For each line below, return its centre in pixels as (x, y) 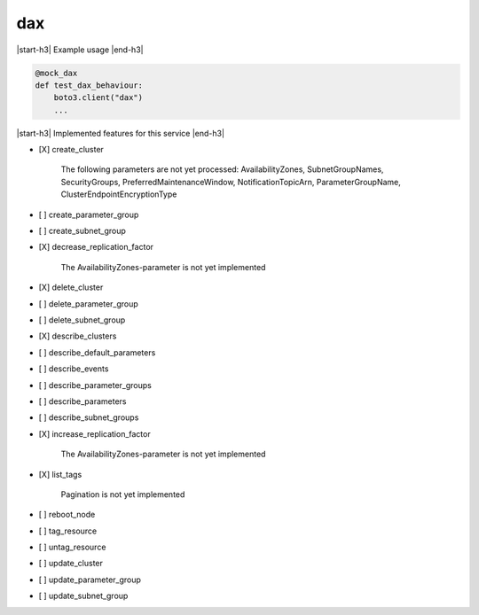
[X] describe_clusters (78, 336)
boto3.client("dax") (98, 98)
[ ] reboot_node (67, 515)
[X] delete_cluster (71, 287)
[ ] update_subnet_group (83, 596)
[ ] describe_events (74, 369)
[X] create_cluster (71, 150)
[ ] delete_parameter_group (89, 304)
